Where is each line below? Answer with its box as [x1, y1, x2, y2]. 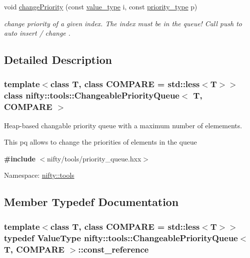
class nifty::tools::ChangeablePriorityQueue [4, 89, 180, 102]
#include [4, 153, 36, 163]
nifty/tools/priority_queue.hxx [47, 153, 142, 163]
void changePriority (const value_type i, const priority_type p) [4, 1, 198, 11]
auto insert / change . [4, 28, 71, 38]
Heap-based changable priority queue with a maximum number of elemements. [4, 120, 242, 130]
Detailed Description [4, 52, 112, 67]
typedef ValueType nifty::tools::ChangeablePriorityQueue [4, 231, 238, 244]
